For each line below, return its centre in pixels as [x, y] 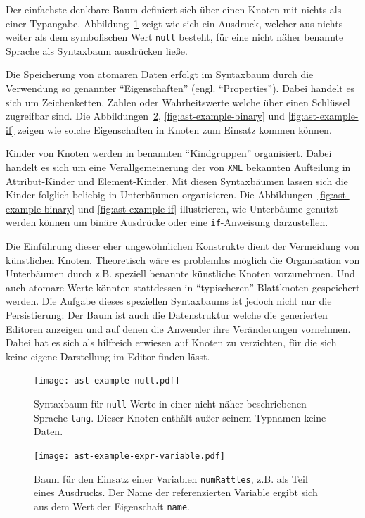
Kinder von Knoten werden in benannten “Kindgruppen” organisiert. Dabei [169, 153]
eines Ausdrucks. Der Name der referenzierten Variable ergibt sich [176, 492]
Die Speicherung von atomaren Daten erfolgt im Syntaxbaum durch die [160, 74]
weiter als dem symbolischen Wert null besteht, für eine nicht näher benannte [175, 37]
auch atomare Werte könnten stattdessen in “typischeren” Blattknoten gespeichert [183, 287]
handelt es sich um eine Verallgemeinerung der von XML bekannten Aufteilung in [178, 167]
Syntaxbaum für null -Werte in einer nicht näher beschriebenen [170, 404]
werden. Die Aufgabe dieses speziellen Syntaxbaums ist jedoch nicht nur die [169, 301]
